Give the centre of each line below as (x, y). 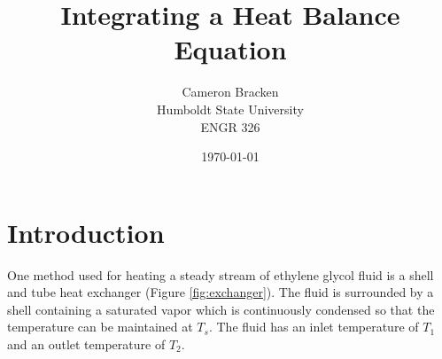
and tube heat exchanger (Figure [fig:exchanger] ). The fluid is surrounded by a (221, 292)
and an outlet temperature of (86, 344)
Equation (230, 49)
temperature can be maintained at (100, 327)
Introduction (86, 232)
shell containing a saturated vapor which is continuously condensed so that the (221, 309)
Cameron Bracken (230, 92)
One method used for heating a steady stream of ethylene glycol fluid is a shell (221, 274)
